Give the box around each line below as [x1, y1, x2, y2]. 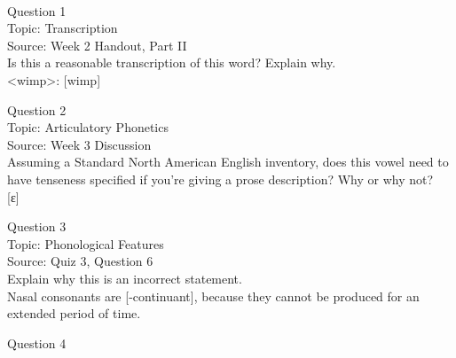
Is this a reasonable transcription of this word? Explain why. [7, 53, 336, 72]
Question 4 [7, 333, 67, 352]
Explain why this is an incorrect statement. [7, 268, 242, 287]
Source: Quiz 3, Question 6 [7, 252, 153, 270]
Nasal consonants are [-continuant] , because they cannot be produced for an [7, 286, 420, 305]
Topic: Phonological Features [7, 234, 164, 253]
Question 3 [7, 217, 67, 236]
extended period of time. [7, 304, 141, 323]
